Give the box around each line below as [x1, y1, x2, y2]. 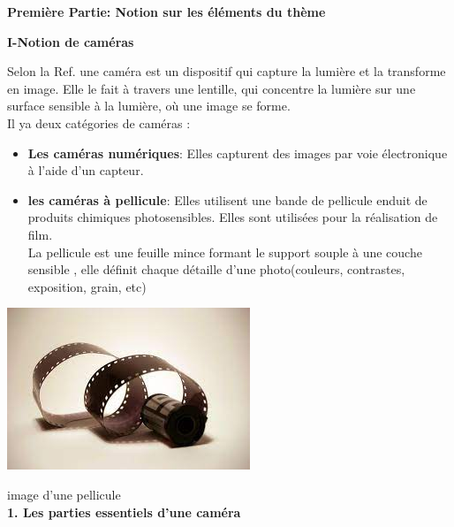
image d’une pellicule [7, 485, 121, 503]
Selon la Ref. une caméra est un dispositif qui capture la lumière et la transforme [7, 62, 446, 80]
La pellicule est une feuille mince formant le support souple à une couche [27, 242, 422, 261]
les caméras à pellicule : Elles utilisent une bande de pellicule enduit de [27, 190, 428, 209]
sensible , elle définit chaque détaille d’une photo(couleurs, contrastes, [27, 260, 405, 279]
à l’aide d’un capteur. [27, 161, 144, 179]
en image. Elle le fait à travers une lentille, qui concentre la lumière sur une [7, 79, 416, 97]
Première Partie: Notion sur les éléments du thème [7, 3, 326, 20]
